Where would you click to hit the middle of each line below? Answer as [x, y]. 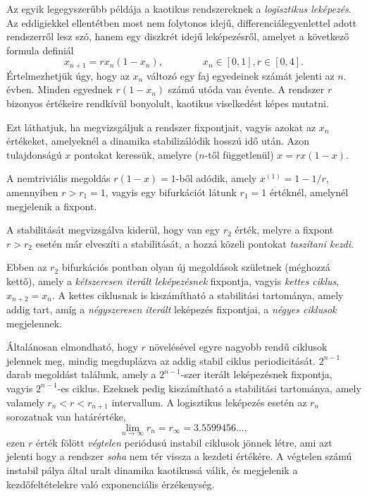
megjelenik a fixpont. [52, 206]
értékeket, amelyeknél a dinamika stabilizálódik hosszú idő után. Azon [158, 141]
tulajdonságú [34, 154]
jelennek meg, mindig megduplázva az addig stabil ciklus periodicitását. [161, 360]
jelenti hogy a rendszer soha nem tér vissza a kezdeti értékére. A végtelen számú [179, 456]
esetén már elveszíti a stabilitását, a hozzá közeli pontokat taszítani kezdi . [194, 243]
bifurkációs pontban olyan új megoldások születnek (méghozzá [196, 267]
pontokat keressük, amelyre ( [137, 154]
